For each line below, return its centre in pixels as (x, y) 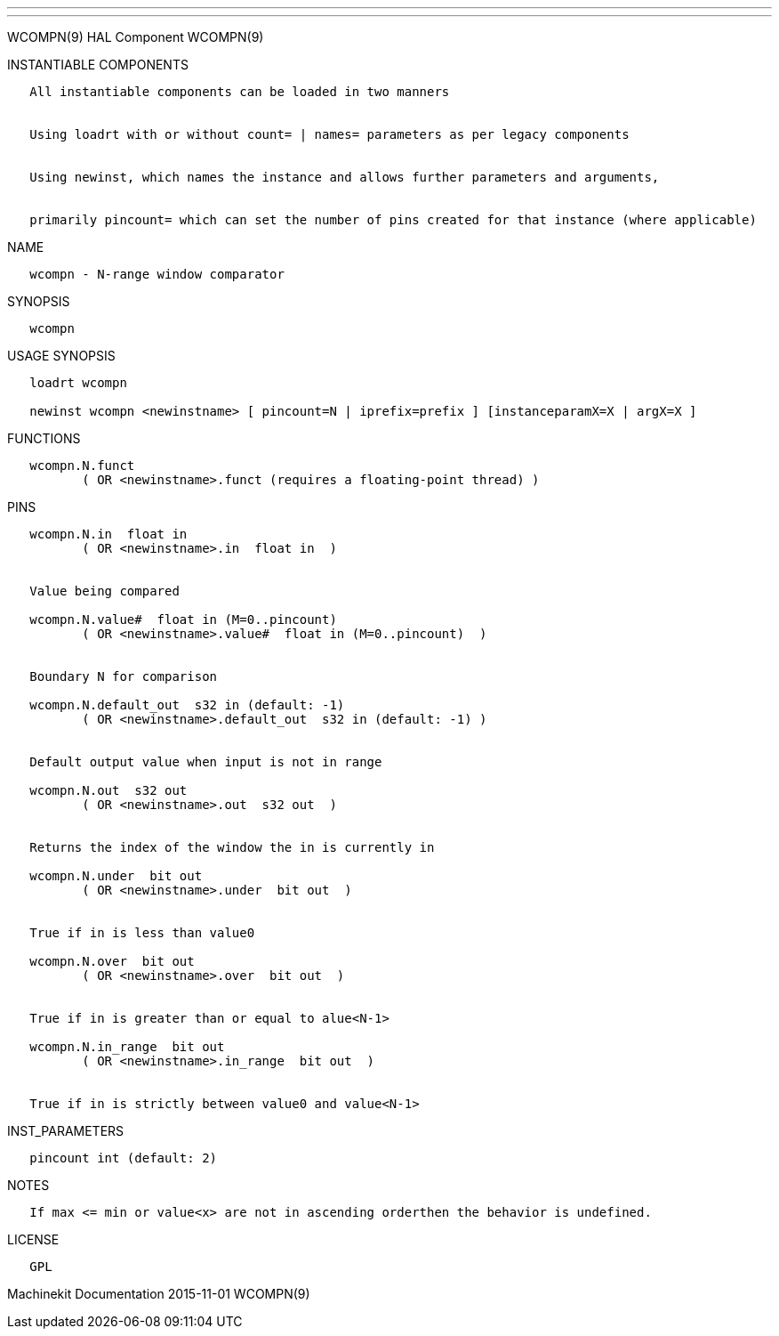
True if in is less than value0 (142, 933)
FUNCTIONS (44, 438)
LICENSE (33, 1239)
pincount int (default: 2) (124, 1158)
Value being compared (104, 591)
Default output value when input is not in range (206, 762)
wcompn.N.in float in (108, 534)
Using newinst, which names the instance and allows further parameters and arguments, (345, 177)
